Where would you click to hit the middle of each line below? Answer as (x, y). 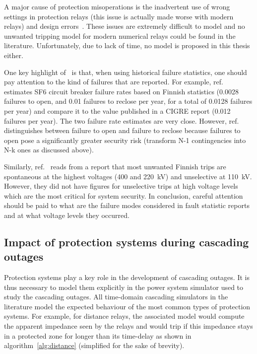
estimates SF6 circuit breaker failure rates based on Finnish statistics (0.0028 (121, 91)
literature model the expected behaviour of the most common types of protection (127, 306)
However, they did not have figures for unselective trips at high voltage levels (121, 186)
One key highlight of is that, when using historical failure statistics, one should (126, 72)
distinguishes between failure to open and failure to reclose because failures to (122, 130)
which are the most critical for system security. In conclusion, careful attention (124, 195)
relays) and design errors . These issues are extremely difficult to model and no (125, 26)
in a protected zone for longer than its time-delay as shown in (98, 335)
